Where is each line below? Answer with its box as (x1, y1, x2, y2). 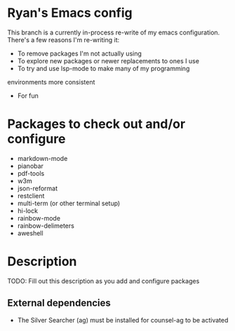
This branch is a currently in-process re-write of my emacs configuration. (7, 28, 220, 37)
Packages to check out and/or (7, 116, 186, 132)
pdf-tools (17, 169, 45, 177)
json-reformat (17, 184, 58, 193)
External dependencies (7, 297, 111, 309)
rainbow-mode (17, 214, 61, 222)
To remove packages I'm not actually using (17, 49, 142, 58)
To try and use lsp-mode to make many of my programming (17, 64, 190, 72)
